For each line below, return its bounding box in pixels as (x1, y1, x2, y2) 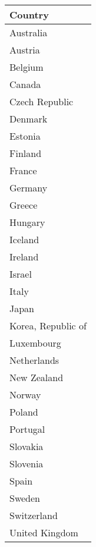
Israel (9, 267, 32, 281)
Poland (9, 405, 38, 419)
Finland (9, 146, 42, 160)
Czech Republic (9, 95, 74, 108)
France (9, 164, 37, 177)
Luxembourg (9, 336, 61, 350)
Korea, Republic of (9, 319, 87, 332)
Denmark (9, 112, 48, 125)
